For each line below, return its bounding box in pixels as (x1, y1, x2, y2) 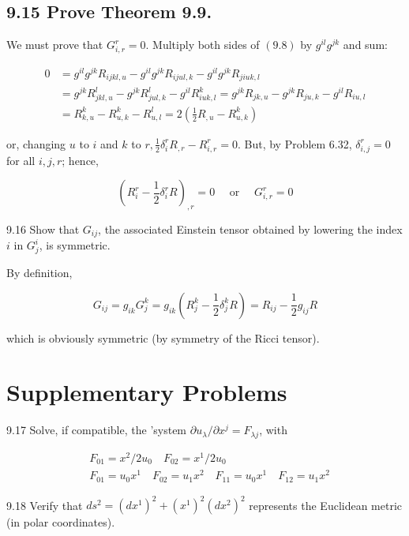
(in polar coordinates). (6, 514, 115, 530)
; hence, (62, 152, 99, 168)
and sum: (343, 36, 388, 53)
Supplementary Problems (6, 376, 287, 408)
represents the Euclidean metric (249, 497, 403, 513)
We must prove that (6, 36, 103, 53)
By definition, (6, 264, 73, 281)
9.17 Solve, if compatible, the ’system (6, 422, 187, 438)
